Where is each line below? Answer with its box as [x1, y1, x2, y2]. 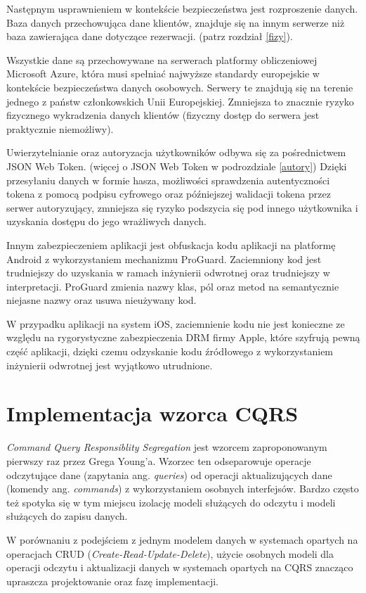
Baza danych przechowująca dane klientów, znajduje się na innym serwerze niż [6, 15, 345, 30]
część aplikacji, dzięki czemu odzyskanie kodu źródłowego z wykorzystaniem [6, 344, 334, 359]
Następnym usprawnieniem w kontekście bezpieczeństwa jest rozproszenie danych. [6, 1, 358, 15]
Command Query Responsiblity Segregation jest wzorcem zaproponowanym [6, 440, 327, 454]
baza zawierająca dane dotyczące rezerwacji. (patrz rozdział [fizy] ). [6, 29, 293, 44]
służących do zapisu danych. [6, 509, 128, 523]
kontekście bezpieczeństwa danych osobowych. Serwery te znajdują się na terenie [6, 79, 353, 94]
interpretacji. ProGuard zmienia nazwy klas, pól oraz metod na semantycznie [6, 279, 339, 293]
